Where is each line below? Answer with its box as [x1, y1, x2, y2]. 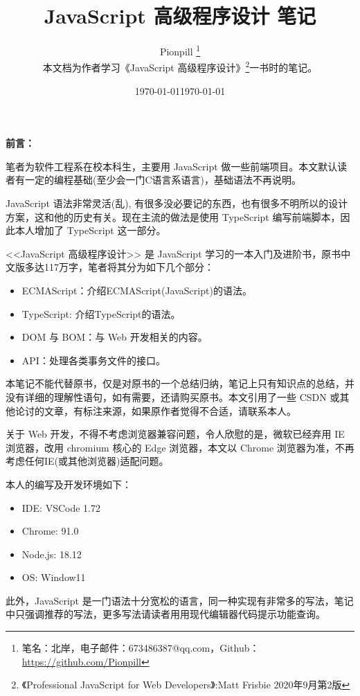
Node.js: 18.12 [21, 546, 82, 561]
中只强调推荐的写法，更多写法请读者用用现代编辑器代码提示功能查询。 [6, 607, 325, 621]
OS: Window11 [21, 570, 86, 585]
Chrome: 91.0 [21, 524, 79, 538]
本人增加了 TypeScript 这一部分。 [15, 223, 166, 238]
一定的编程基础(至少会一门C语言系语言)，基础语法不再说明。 [24, 172, 301, 187]
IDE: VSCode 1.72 [21, 500, 100, 515]
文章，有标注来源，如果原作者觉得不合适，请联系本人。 [44, 403, 296, 418]
